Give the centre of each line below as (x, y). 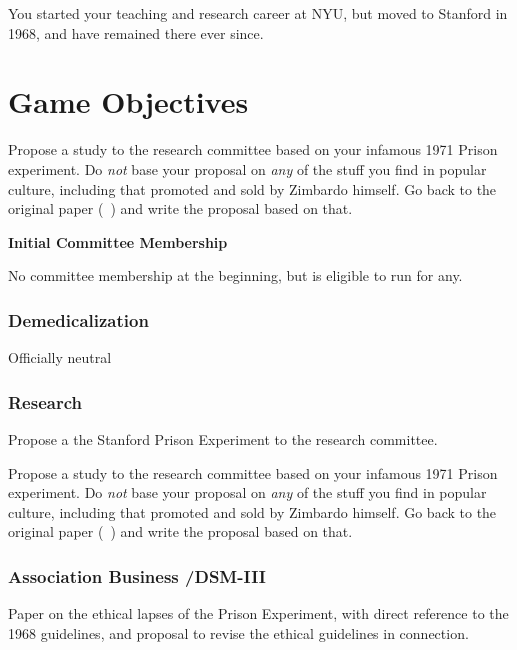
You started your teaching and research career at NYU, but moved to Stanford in (258, 13)
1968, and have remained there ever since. (136, 32)
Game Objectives (128, 101)
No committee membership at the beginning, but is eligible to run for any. (235, 275)
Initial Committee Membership (118, 241)
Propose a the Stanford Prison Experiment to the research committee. (223, 438)
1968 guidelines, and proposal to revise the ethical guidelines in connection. (238, 632)
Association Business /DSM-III (137, 575)
